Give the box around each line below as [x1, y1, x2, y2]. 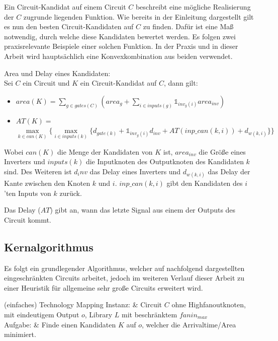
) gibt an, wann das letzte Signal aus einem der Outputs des [50, 204, 236, 215]
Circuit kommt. [4, 214, 51, 225]
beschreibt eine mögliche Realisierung [135, 2, 251, 12]
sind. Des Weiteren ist [4, 166, 72, 176]
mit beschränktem [122, 309, 177, 319]
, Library [84, 309, 113, 319]
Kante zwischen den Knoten [4, 178, 90, 188]
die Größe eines [199, 146, 246, 157]
